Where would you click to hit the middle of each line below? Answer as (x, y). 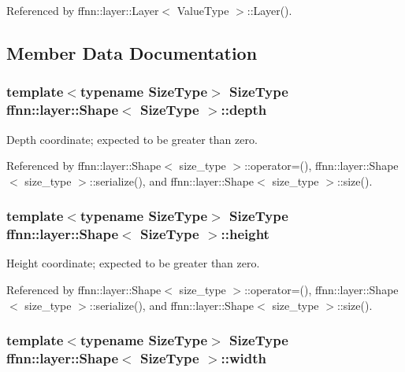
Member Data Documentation (132, 52)
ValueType (203, 10)
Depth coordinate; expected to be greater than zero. (132, 139)
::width (244, 358)
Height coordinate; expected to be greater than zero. (133, 263)
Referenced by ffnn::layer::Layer (83, 10)
